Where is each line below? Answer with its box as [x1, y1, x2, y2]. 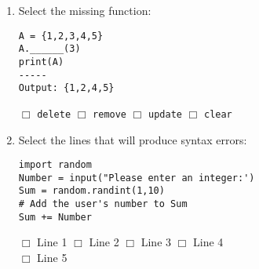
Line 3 [140, 234, 172, 250]
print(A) [18, 56, 64, 67]
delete [37, 108, 71, 120]
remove [93, 108, 127, 120]
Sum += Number [18, 211, 92, 223]
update [148, 108, 182, 120]
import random [18, 159, 92, 171]
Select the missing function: [18, 2, 151, 18]
